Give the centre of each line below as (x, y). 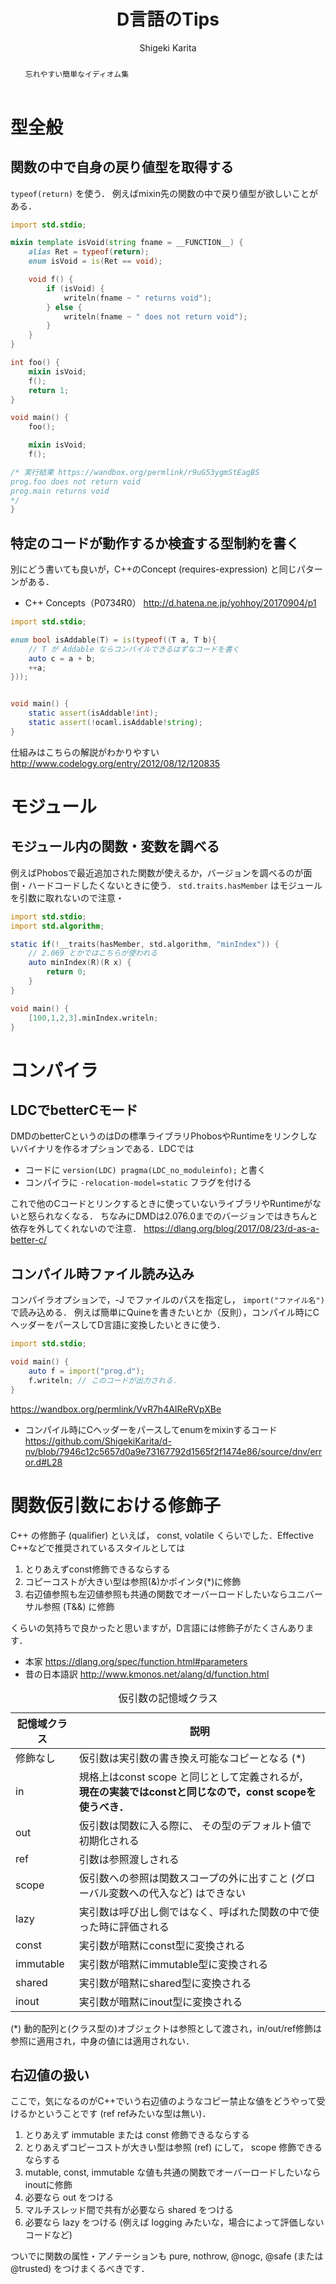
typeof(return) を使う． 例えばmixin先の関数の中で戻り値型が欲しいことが (164, 193)
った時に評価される (124, 1927)
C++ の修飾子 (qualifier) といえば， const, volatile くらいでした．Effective (162, 1535)
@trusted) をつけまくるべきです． (80, 2269)
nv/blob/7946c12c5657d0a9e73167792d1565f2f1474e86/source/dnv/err (173, 1451)
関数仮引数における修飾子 (116, 1505)
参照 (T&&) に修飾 (78, 1606)
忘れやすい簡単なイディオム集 (77, 73)
